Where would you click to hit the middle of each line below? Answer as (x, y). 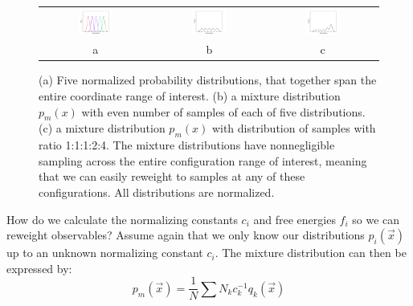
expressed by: (39, 268)
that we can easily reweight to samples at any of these (172, 176)
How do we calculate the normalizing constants (122, 219)
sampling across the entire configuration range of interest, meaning (203, 160)
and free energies (294, 219)
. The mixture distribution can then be (311, 253)
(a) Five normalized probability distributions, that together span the (208, 80)
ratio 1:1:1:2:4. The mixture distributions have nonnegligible (187, 145)
